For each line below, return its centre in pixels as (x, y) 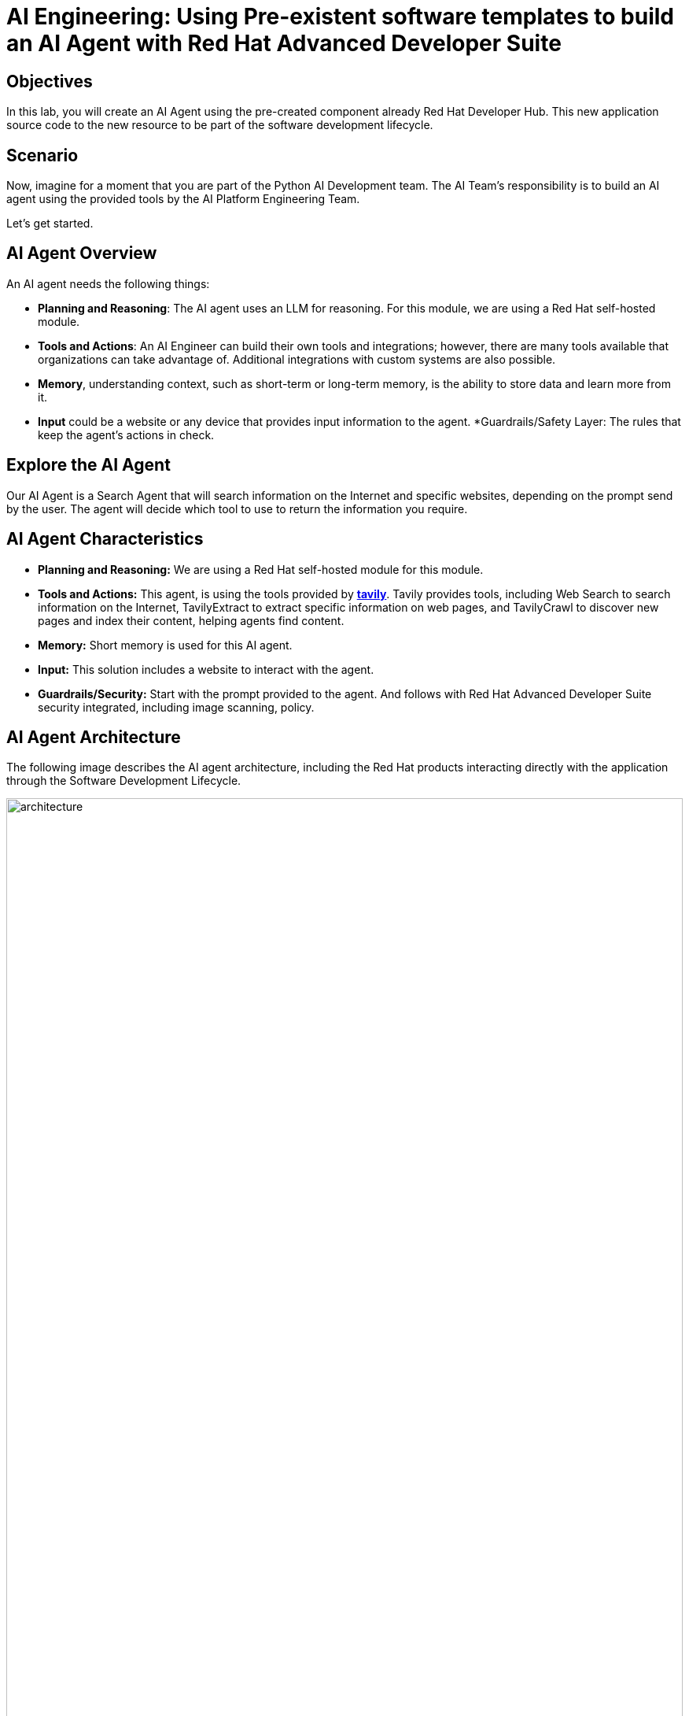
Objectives (50, 81)
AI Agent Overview (82, 253)
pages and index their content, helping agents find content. (191, 620)
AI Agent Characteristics (105, 539)
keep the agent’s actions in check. (126, 435)
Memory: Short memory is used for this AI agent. (165, 645)
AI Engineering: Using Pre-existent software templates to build (340, 17)
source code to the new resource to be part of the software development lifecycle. (220, 125)
